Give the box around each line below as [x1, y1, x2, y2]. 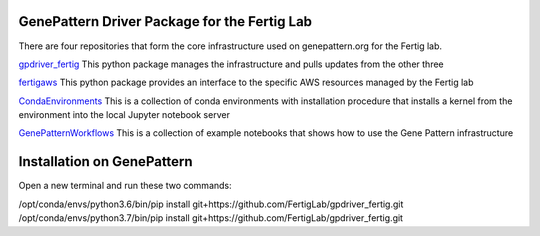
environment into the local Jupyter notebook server [18, 109, 230, 121]
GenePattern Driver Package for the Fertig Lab [18, 13, 313, 30]
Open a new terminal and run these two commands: [18, 180, 232, 192]
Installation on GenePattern [18, 153, 194, 170]
